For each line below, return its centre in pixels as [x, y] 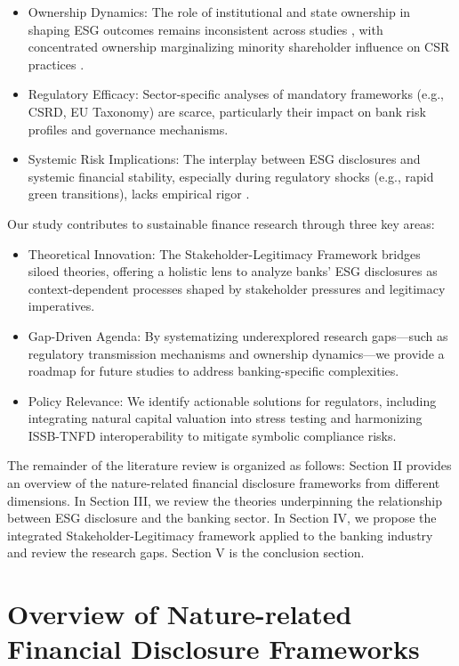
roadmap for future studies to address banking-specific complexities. [213, 371]
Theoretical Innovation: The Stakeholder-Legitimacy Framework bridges [224, 253]
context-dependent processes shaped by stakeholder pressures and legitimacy [237, 288]
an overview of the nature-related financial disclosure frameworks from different [224, 483]
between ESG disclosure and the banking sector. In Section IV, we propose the [222, 518]
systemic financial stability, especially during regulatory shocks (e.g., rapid [231, 176]
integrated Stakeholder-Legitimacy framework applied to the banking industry [220, 535]
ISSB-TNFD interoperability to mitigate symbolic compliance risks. [212, 435]
